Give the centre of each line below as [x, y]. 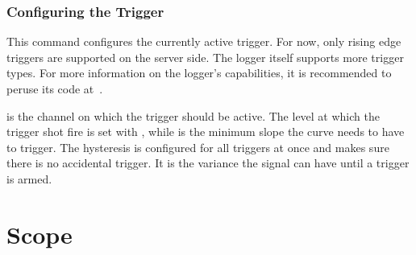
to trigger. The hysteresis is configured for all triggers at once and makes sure [198, 147]
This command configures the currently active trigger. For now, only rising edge [204, 41]
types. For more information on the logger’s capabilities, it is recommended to [199, 73]
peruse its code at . [55, 88]
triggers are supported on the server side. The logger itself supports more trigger [205, 57]
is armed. [29, 178]
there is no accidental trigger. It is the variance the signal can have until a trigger [208, 163]
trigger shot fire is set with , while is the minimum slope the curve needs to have [206, 132]
